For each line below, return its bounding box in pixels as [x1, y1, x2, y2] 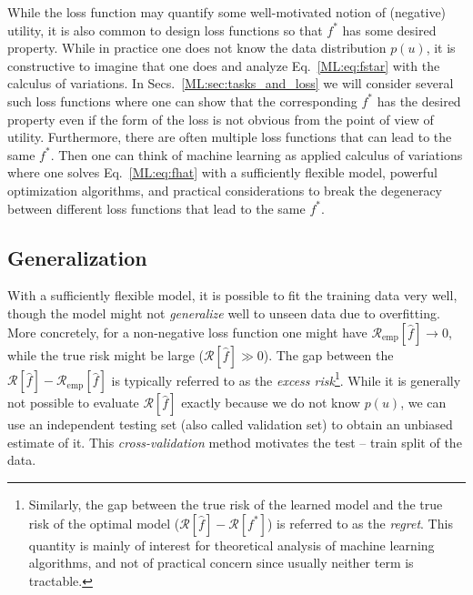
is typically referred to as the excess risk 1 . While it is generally [111, 368, 461, 389]
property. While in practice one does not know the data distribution [7, 38, 387, 57]
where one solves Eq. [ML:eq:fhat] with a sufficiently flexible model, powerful [7, 163, 438, 182]
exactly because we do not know [181, 393, 360, 412]
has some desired [342, 20, 437, 39]
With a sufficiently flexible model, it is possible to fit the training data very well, [7, 286, 458, 305]
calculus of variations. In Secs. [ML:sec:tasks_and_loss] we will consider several [7, 74, 454, 93]
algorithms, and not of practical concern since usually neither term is [28, 553, 414, 572]
